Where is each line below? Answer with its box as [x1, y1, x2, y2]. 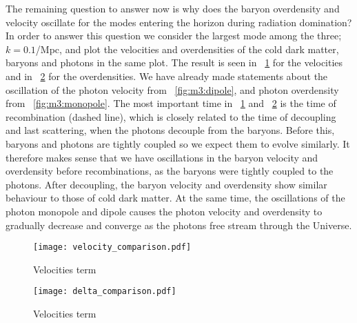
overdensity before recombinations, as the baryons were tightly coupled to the [6, 164, 334, 178]
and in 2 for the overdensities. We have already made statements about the [6, 68, 328, 83]
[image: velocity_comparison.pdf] [33, 242, 192, 253]
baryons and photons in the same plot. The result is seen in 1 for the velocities [6, 55, 343, 70]
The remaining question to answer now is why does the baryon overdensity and [6, 1, 340, 15]
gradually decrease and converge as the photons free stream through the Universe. [6, 217, 352, 232]
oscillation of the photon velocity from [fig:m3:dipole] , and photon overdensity [6, 82, 339, 97]
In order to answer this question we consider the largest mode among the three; [6, 28, 342, 43]
